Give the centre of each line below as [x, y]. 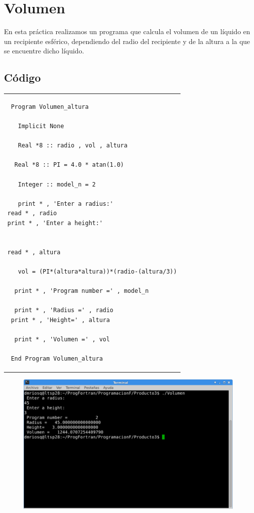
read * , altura [34, 252]
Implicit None [41, 126]
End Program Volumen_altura [57, 359]
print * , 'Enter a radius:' [66, 204]
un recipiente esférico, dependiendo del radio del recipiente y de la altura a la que [127, 41]
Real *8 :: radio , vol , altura [73, 146]
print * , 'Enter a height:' [55, 223]
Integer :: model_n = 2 [57, 184]
